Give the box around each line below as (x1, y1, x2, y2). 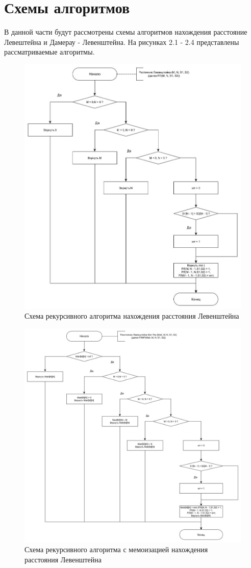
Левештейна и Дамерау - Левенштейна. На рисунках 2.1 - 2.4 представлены (4, 36, 239, 47)
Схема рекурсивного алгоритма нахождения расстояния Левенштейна (24, 311, 239, 321)
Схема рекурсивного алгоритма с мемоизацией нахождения (24, 544, 208, 555)
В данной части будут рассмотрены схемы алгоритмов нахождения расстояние (4, 27, 247, 37)
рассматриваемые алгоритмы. (4, 46, 95, 57)
